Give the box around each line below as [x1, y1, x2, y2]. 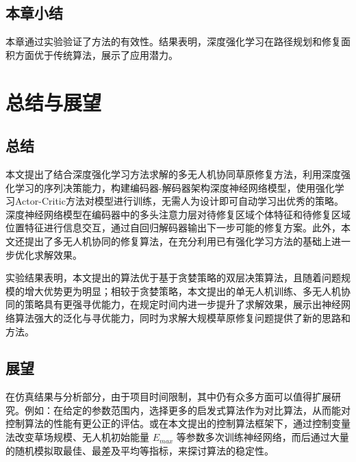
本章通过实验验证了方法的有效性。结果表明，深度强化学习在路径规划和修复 [5, 34, 341, 49]
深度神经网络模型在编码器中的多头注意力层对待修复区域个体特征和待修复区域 [5, 207, 351, 221]
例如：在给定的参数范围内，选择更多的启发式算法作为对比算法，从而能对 [24, 402, 351, 417]
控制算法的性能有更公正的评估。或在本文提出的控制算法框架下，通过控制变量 [5, 416, 351, 431]
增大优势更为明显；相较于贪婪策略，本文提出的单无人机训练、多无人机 [24, 283, 341, 298]
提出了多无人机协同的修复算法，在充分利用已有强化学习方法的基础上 [24, 233, 331, 248]
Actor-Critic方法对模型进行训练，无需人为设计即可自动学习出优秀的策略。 [14, 194, 344, 208]
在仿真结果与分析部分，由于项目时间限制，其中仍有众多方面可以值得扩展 [5, 389, 331, 404]
